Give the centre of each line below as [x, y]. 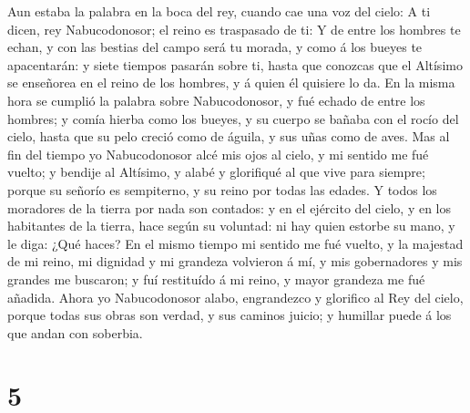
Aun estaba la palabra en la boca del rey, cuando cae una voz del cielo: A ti [219, 11]
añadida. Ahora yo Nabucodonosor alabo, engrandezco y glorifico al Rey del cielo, [235, 297]
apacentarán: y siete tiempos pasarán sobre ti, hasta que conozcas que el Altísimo [235, 64]
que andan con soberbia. [75, 332]
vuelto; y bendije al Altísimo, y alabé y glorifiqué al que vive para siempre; [216, 172]
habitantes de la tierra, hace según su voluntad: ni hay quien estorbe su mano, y [231, 226]
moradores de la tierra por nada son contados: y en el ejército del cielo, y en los [230, 207]
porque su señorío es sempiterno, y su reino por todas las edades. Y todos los [222, 189]
